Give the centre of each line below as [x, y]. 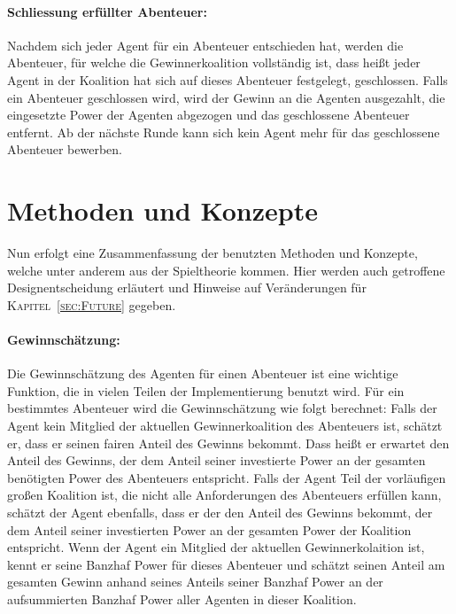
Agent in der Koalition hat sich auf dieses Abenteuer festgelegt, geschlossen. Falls [228, 79]
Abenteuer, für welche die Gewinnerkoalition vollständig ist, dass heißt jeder [214, 62]
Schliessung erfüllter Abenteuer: [107, 11]
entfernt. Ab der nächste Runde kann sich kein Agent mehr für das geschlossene [224, 132]
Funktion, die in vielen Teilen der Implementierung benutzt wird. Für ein [206, 390]
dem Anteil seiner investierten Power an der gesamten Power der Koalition [209, 529]
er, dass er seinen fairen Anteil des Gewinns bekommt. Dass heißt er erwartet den [228, 443]
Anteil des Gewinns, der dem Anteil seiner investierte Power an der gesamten [216, 460]
